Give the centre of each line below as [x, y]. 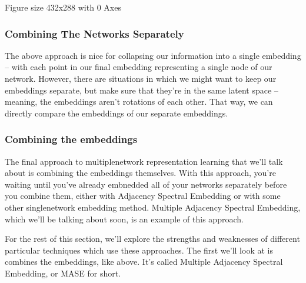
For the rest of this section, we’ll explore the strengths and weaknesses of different [152, 239]
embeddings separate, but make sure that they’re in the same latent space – [142, 90]
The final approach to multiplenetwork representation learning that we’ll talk [144, 161]
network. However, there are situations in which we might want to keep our [141, 78]
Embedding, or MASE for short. [63, 273]
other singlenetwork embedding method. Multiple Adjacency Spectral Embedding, [153, 207]
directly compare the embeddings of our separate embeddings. [117, 113]
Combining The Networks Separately [94, 33]
